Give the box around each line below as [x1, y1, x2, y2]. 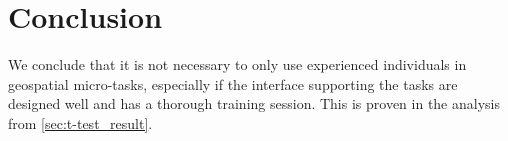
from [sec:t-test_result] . [8, 112, 153, 133]
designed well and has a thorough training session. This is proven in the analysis [8, 93, 500, 114]
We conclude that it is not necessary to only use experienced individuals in [8, 54, 467, 75]
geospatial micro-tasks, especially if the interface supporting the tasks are [8, 73, 458, 94]
